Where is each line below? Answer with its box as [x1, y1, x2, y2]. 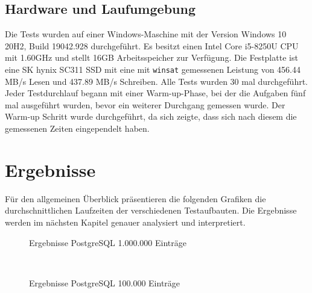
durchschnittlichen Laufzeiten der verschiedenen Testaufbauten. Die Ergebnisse [5, 204, 297, 217]
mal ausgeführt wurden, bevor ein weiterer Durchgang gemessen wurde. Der [5, 98, 285, 111]
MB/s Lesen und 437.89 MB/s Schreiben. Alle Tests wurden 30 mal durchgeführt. [5, 75, 308, 87]
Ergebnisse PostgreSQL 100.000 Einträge [29, 276, 180, 289]
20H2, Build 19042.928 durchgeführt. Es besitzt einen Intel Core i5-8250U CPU [5, 39, 299, 52]
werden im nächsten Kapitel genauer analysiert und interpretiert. [5, 215, 246, 228]
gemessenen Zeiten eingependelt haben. [5, 122, 150, 135]
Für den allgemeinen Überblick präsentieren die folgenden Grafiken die [5, 192, 266, 205]
